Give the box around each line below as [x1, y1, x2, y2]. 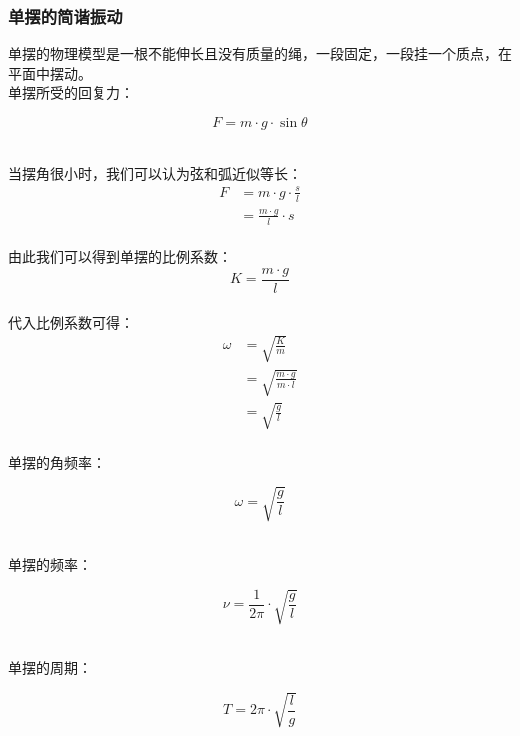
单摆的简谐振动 [8, 3, 123, 28]
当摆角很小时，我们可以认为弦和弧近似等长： [8, 162, 302, 183]
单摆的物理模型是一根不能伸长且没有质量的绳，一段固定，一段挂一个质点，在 [8, 43, 512, 64]
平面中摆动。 [8, 62, 92, 83]
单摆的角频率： [8, 451, 106, 472]
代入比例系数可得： [8, 311, 134, 332]
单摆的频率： [8, 554, 92, 575]
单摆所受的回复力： [8, 82, 134, 103]
